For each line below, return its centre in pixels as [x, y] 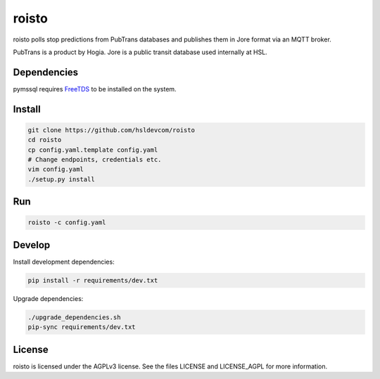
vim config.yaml [56, 169]
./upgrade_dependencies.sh [74, 317]
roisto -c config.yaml [67, 223]
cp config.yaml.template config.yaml [93, 150]
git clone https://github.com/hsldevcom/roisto [111, 130]
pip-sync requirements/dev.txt [82, 327]
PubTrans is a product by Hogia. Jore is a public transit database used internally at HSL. [140, 52]
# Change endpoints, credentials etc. [95, 160]
